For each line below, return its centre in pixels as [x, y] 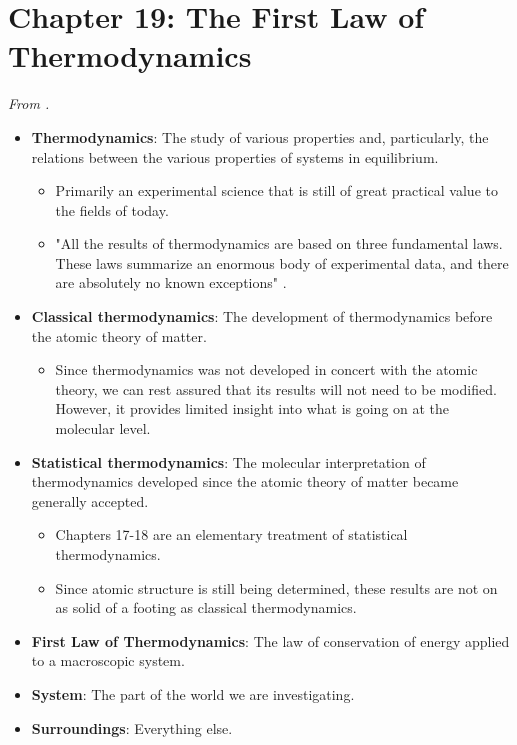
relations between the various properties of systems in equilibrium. [235, 156]
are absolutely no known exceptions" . [171, 282]
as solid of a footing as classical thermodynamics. [206, 607]
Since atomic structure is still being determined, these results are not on [276, 587]
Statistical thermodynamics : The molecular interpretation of [228, 461]
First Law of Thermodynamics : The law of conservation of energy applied [270, 640]
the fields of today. [112, 209]
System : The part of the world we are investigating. [193, 693]
